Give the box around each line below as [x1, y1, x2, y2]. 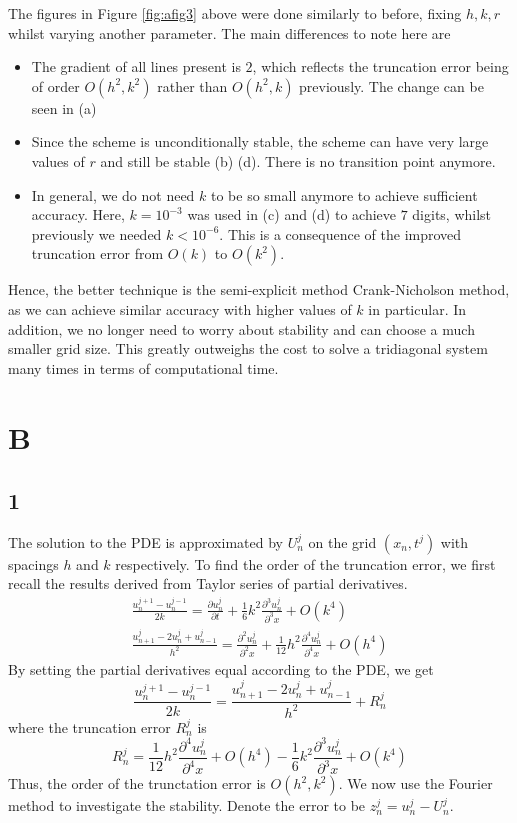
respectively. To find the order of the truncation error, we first [115, 553, 496, 574]
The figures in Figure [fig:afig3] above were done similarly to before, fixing [8, 3, 462, 23]
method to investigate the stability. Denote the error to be [8, 795, 366, 816]
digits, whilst [412, 204, 492, 225]
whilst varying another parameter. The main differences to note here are [8, 22, 451, 43]
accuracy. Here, [31, 204, 125, 225]
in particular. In [368, 298, 467, 319]
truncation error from [31, 243, 164, 264]
